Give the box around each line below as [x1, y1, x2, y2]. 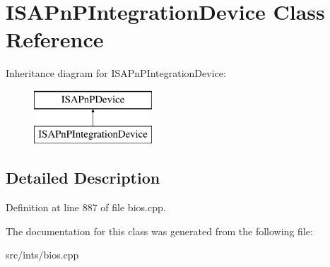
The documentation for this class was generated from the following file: [6, 223, 313, 238]
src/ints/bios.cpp [6, 247, 79, 262]
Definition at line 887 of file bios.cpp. [6, 200, 166, 215]
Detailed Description [6, 167, 160, 189]
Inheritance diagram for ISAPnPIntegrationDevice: [6, 66, 226, 81]
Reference [6, 25, 104, 54]
